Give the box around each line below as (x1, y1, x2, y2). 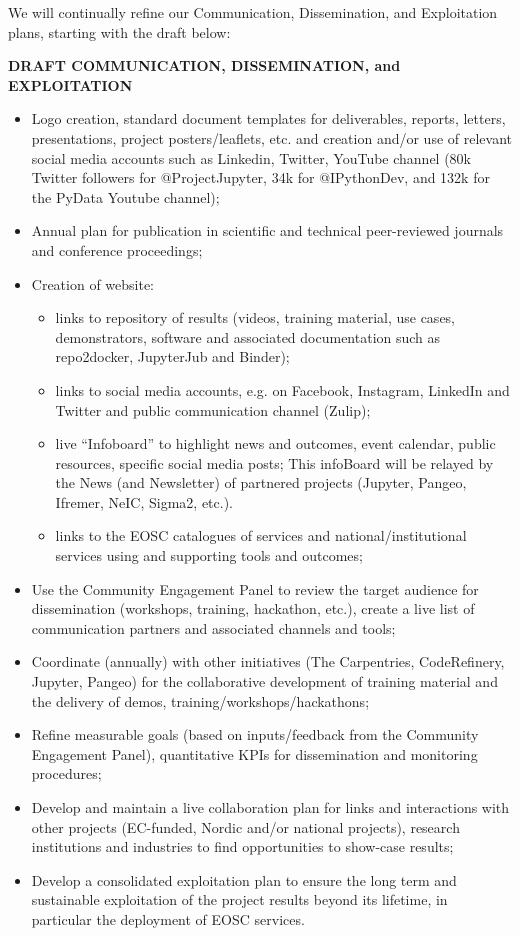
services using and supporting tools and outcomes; (55, 545, 363, 566)
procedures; (31, 763, 102, 784)
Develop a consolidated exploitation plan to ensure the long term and (31, 869, 457, 890)
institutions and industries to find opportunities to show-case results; (31, 836, 454, 857)
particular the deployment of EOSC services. (31, 908, 305, 929)
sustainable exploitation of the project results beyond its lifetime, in (31, 889, 448, 910)
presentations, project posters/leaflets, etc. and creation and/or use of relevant (31, 127, 512, 148)
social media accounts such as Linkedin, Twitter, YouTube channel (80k (31, 147, 472, 168)
